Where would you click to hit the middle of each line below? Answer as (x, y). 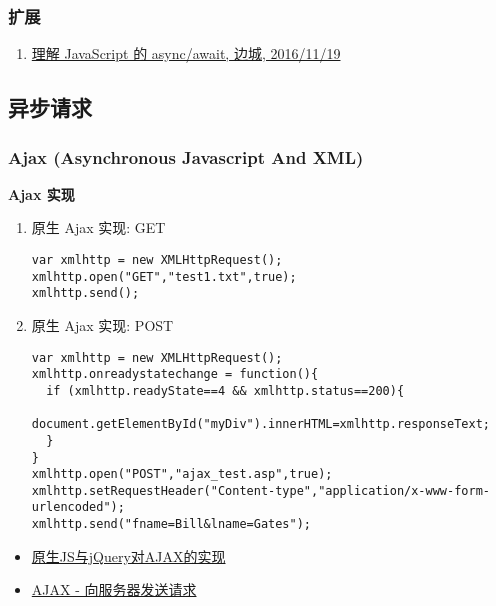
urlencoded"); (78, 507)
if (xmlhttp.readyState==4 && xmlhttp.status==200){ (225, 390)
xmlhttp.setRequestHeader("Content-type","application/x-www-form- (260, 490)
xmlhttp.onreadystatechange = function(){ (175, 374)
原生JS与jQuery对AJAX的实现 (128, 555)
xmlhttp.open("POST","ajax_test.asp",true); (182, 474)
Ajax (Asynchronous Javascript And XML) (186, 156)
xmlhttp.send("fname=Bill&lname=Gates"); (171, 524)
